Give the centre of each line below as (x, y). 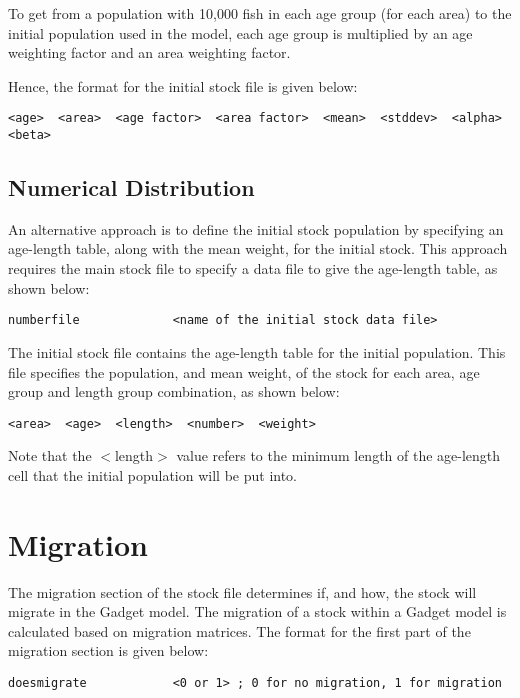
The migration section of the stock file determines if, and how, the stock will (242, 591)
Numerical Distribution (131, 187)
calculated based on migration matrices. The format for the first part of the (239, 630)
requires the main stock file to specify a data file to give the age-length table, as (253, 268)
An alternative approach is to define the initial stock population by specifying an (256, 228)
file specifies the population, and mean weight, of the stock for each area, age (244, 371)
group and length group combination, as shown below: (174, 391)
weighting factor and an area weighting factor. (149, 52)
